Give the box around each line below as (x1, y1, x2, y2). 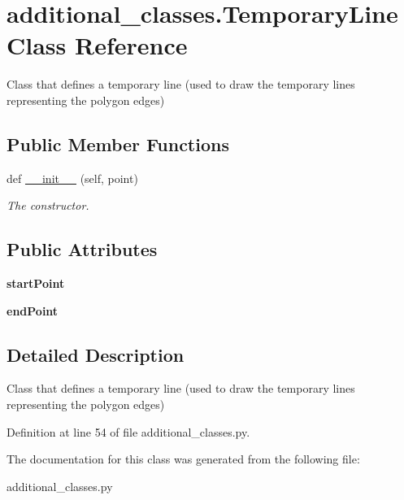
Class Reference (7, 28, 188, 62)
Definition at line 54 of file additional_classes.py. (7, 423, 250, 440)
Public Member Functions (7, 131, 229, 156)
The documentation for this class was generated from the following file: (7, 450, 360, 467)
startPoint (7, 275, 65, 292)
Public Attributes (7, 237, 158, 262)
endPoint (7, 302, 59, 319)
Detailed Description (7, 341, 185, 367)
